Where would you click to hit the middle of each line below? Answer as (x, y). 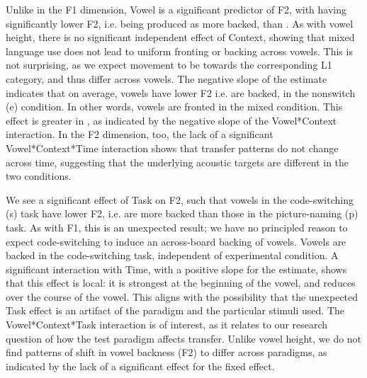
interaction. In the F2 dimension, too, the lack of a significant (140, 134)
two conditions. (39, 176)
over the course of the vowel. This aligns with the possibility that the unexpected (182, 296)
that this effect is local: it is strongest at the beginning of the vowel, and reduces (181, 283)
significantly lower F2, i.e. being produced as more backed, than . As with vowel (180, 23)
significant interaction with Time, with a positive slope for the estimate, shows (176, 269)
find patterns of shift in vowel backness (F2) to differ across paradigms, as (166, 352)
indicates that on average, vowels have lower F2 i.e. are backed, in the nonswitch (181, 92)
